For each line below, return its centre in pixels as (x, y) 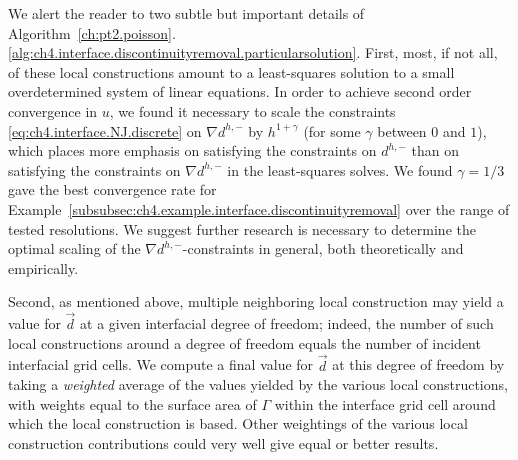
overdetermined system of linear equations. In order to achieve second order (240, 91)
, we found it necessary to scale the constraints (252, 110)
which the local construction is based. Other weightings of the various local (238, 423)
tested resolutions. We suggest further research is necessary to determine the (242, 228)
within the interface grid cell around (385, 403)
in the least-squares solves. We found (340, 169)
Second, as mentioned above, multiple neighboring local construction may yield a (256, 301)
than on (435, 150)
